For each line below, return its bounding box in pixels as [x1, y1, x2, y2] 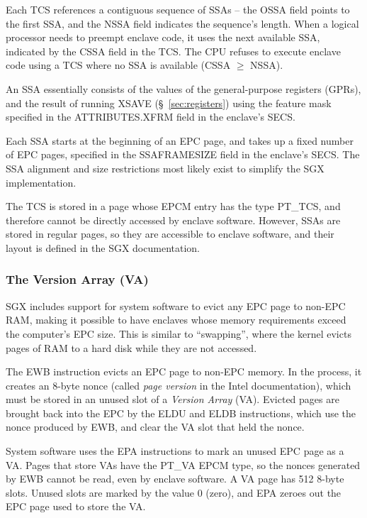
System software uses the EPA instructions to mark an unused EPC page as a [6, 443, 344, 458]
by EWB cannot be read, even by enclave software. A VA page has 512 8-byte [6, 471, 344, 486]
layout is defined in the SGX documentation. [6, 240, 200, 255]
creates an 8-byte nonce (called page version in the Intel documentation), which [6, 378, 351, 392]
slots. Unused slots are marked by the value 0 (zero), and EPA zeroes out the [6, 485, 341, 500]
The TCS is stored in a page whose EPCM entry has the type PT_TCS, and [6, 199, 341, 214]
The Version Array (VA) [6, 270, 149, 288]
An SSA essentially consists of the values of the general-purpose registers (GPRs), [6, 81, 361, 96]
